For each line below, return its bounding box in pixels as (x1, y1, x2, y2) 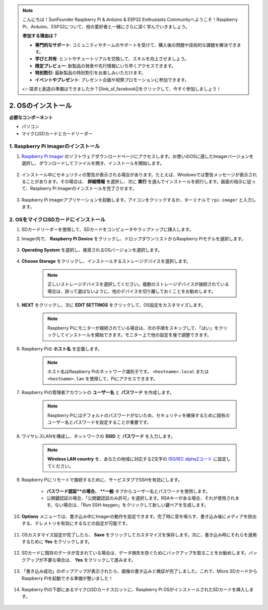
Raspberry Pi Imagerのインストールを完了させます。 (30, 186, 137, 192)
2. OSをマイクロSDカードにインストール (9, 216, 106, 223)
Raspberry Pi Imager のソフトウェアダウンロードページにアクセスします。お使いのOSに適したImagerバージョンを (21, 153, 254, 159)
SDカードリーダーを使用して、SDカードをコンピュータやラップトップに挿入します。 (21, 226, 194, 232)
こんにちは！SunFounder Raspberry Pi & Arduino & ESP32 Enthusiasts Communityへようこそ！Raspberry (22, 16, 238, 22)
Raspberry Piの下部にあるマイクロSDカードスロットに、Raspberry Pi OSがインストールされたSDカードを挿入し (21, 586, 250, 592)
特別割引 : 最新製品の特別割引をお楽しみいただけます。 (35, 70, 146, 76)
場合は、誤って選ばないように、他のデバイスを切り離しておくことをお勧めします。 (47, 288, 216, 294)
